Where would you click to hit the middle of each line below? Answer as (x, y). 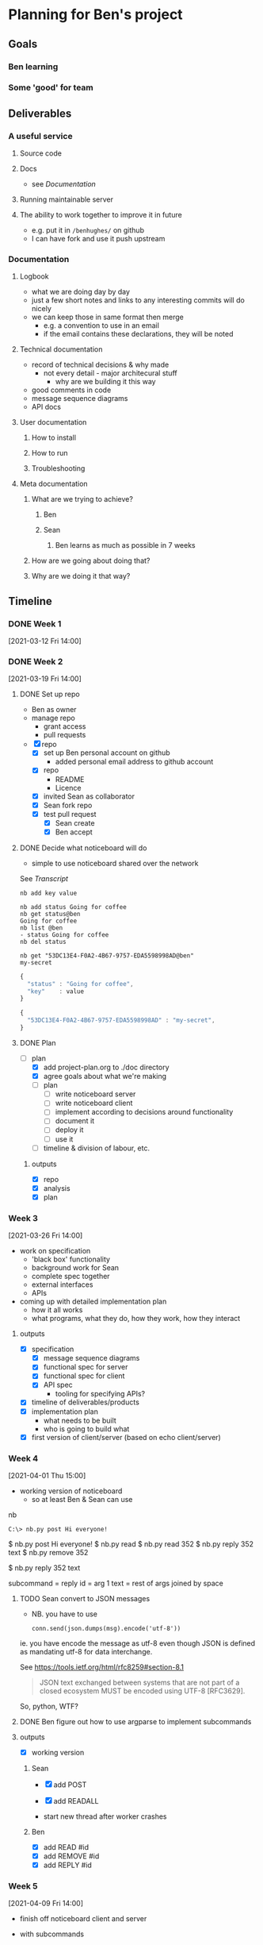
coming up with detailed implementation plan (93, 1302)
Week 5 (23, 1886)
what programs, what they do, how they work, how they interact (136, 1319)
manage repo (53, 718)
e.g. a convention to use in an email (101, 325)
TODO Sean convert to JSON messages (85, 1598)
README (70, 779)
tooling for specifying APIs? (100, 1394)
